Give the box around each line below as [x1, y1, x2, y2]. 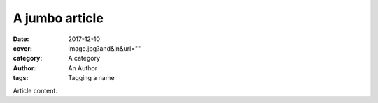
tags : [13, 74, 29, 82]
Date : [13, 35, 29, 43]
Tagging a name [68, 74, 115, 82]
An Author [68, 63, 98, 72]
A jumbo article [13, 10, 104, 26]
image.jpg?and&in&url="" [68, 44, 141, 52]
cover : [13, 44, 33, 52]
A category [68, 54, 101, 63]
